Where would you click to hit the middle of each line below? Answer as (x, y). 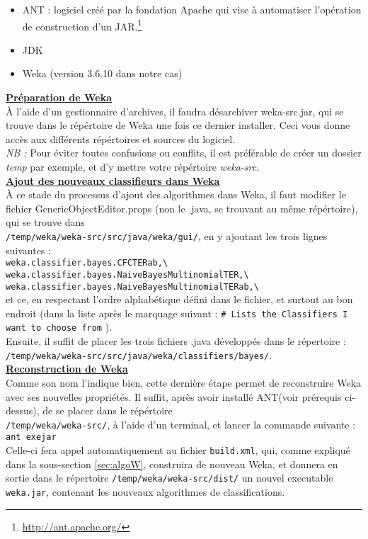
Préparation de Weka (59, 97)
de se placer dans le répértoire (108, 410)
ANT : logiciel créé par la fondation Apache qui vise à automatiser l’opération (192, 9)
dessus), (23, 410)
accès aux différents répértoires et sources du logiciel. (121, 138)
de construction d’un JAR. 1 (82, 25)
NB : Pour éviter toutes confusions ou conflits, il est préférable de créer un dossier (184, 153)
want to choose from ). (59, 327)
